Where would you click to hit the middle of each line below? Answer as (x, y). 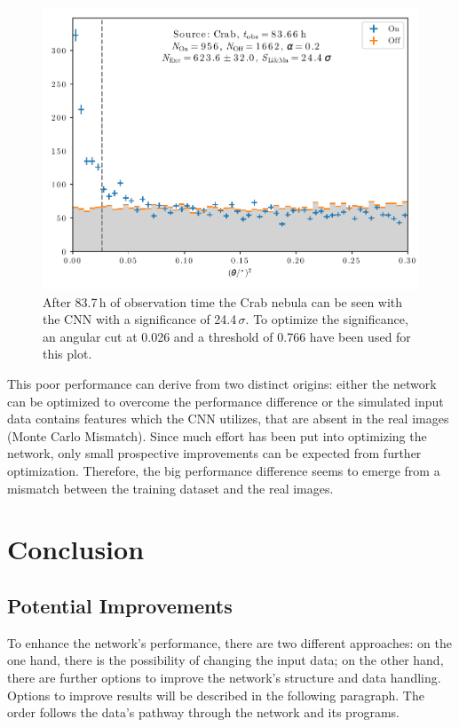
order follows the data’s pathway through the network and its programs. (203, 712)
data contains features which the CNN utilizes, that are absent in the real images (228, 419)
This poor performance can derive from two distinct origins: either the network (222, 384)
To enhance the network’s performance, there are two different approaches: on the (229, 642)
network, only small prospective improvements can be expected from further (214, 453)
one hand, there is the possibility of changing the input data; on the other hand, (226, 660)
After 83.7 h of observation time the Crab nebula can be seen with (223, 301)
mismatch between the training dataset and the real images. (170, 488)
